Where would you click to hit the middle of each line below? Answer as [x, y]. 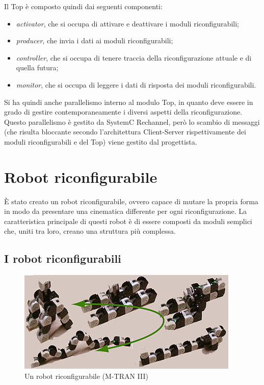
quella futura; [37, 67]
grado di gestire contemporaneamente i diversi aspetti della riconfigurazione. [123, 112]
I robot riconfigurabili [63, 258]
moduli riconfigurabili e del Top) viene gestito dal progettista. [101, 141]
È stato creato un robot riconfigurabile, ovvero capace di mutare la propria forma [131, 201]
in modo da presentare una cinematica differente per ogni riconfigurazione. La [126, 211]
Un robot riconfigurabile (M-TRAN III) [87, 376]
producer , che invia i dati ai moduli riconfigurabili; [95, 40]
